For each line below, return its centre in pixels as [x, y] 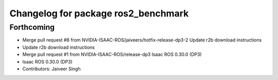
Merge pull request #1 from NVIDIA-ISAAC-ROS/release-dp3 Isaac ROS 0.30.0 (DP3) [112, 54]
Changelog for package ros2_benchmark [99, 13]
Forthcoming [32, 27]
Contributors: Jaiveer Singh [51, 69]
